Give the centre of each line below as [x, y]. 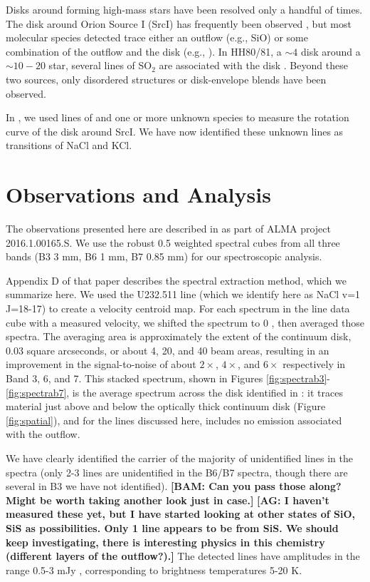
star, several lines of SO [100, 65]
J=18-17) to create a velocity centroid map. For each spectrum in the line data [178, 308]
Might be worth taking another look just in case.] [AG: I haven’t [168, 500]
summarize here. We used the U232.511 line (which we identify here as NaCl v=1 [183, 294]
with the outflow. [43, 434]
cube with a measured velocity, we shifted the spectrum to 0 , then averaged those [185, 322]
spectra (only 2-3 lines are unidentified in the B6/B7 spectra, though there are [177, 472]
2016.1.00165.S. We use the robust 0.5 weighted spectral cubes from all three [173, 242]
